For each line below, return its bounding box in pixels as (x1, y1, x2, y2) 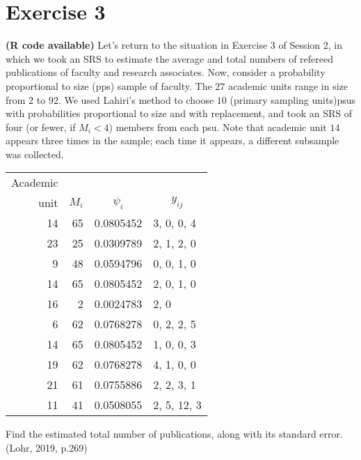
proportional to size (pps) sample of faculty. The (6, 78, 212, 93)
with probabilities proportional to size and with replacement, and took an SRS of (6, 106, 352, 121)
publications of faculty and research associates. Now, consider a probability (6, 65, 326, 79)
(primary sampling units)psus (230, 92, 355, 107)
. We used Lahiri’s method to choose (58, 92, 214, 107)
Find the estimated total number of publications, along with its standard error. (6, 427, 343, 441)
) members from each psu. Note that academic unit (109, 119, 327, 134)
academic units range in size (227, 78, 348, 93)
